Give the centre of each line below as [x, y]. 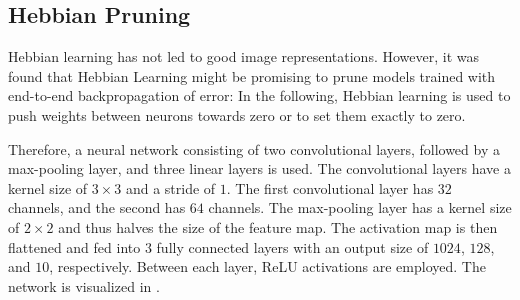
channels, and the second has [97, 207]
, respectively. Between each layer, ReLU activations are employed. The [267, 266]
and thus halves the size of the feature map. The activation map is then [278, 226]
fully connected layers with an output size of [292, 246]
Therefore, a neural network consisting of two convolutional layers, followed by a [254, 148]
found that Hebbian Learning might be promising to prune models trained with [252, 75]
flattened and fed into [74, 246]
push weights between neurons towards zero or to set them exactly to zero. [237, 114]
